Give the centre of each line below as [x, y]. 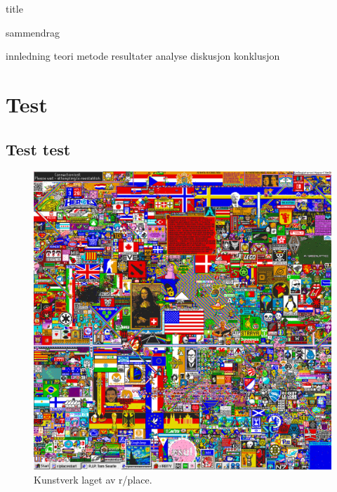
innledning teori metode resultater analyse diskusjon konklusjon [143, 56]
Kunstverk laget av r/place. [93, 479]
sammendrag [33, 32]
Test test [38, 149]
